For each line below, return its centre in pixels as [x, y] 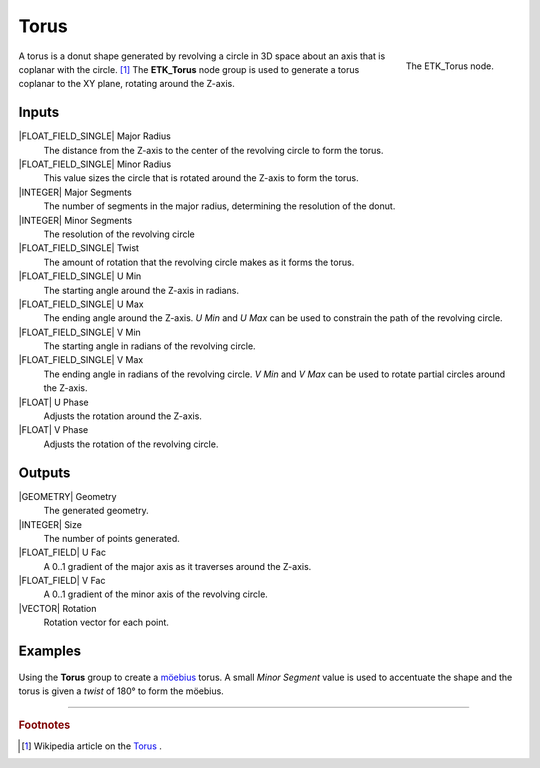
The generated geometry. [96, 511]
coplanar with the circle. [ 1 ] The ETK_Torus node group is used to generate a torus [189, 69]
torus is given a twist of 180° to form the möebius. [121, 691]
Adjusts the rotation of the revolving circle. [131, 444]
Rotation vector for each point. [106, 622]
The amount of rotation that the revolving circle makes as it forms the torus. [199, 262]
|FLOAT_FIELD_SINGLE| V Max [81, 360]
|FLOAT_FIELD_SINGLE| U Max [81, 304]
